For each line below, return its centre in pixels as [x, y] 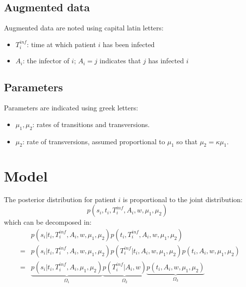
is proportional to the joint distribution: [183, 199]
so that [187, 141]
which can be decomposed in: [48, 222]
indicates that [120, 61]
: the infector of [46, 61]
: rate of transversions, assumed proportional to [94, 141]
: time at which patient [61, 44]
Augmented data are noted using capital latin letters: [84, 28]
